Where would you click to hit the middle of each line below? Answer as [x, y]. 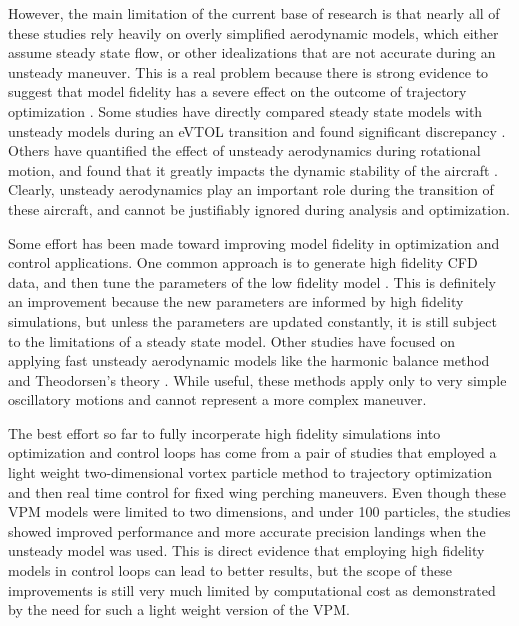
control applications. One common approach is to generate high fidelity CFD [243, 262]
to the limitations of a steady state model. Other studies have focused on [231, 340]
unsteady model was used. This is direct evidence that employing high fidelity [246, 550]
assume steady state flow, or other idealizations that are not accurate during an [252, 52]
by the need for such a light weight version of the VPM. [179, 609]
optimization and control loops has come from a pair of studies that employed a [252, 452]
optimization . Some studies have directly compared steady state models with [245, 110]
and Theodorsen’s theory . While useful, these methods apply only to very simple [257, 379]
